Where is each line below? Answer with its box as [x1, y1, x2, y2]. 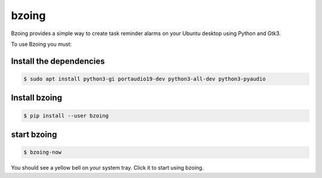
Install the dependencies [11, 56, 106, 66]
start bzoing [11, 129, 57, 139]
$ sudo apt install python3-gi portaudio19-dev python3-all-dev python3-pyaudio [23, 75, 266, 82]
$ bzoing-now [23, 149, 62, 156]
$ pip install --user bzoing [23, 112, 109, 119]
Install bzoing [11, 93, 63, 103]
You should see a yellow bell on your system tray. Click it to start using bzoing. [11, 164, 204, 171]
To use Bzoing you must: [11, 40, 72, 48]
